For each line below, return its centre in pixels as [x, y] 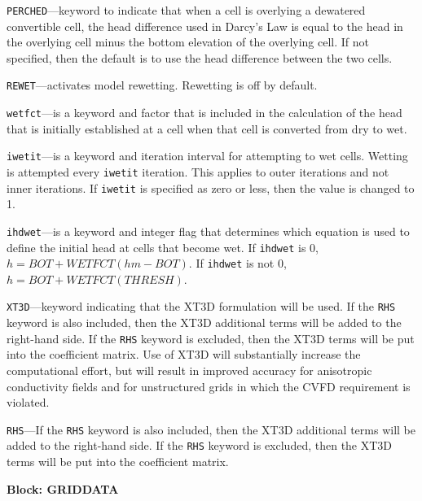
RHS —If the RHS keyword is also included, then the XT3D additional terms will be [211, 429]
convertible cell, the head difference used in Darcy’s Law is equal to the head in [205, 26]
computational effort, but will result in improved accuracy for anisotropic [189, 370]
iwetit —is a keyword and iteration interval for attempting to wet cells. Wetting [207, 156]
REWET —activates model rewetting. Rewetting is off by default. [162, 85]
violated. [28, 402]
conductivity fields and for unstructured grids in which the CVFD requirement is [209, 386]
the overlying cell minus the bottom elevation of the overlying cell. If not [188, 42]
